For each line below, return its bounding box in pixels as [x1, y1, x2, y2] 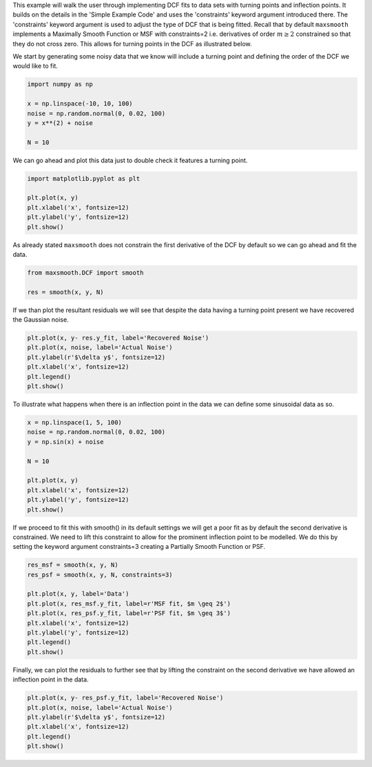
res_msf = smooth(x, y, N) [27, 561, 118, 569]
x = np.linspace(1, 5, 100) [27, 418, 122, 427]
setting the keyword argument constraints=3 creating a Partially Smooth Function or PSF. [12, 543, 265, 551]
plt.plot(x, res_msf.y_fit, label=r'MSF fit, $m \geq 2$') [27, 599, 231, 608]
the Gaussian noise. [12, 315, 69, 324]
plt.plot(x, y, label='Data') [27, 590, 130, 598]
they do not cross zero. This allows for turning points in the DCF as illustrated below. [12, 39, 252, 48]
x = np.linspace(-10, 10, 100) [27, 100, 134, 108]
